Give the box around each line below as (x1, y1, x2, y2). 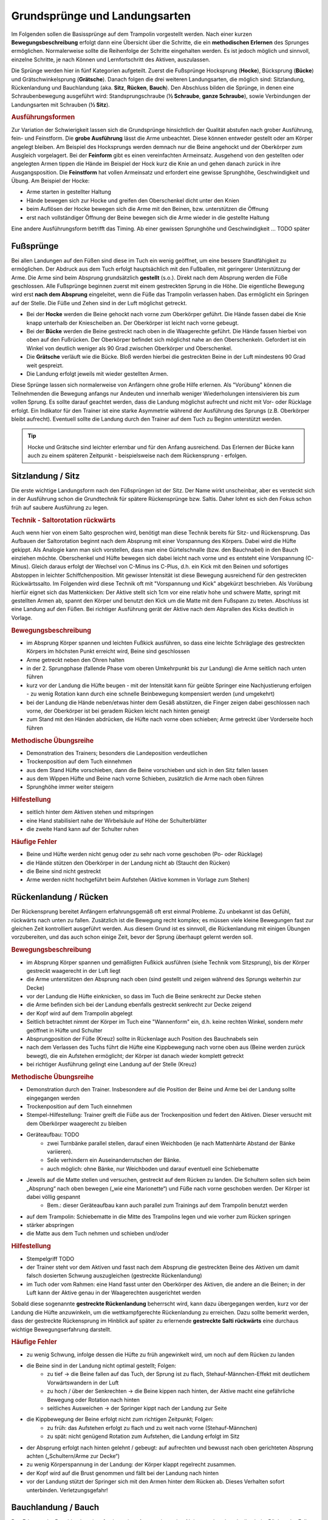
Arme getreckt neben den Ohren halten (26, 656, 125, 663)
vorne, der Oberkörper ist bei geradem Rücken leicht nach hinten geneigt (26, 707, 210, 714)
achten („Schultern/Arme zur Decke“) (26, 1453, 120, 1459)
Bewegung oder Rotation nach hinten (47, 1396, 140, 1403)
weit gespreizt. (26, 362, 64, 369)
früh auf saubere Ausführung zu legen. (11, 503, 109, 511)
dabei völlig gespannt (26, 1193, 81, 1200)
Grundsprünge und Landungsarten (11, 9, 191, 22)
